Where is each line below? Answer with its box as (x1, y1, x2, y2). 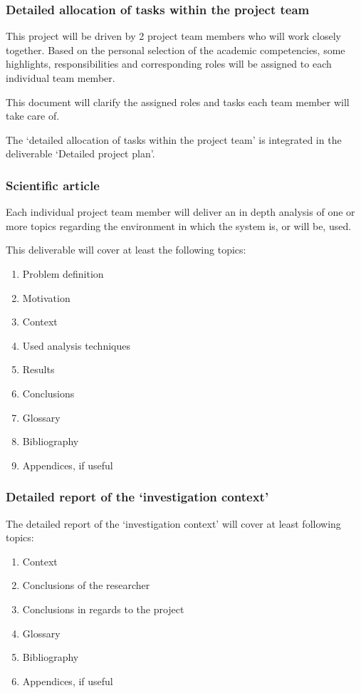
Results (22, 362, 55, 377)
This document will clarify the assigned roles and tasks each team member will (6, 94, 350, 109)
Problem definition (22, 266, 104, 281)
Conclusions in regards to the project (22, 601, 184, 616)
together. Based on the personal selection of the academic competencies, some (6, 42, 345, 57)
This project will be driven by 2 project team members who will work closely (6, 28, 341, 43)
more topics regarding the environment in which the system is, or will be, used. (6, 218, 352, 233)
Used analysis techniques (22, 338, 130, 353)
